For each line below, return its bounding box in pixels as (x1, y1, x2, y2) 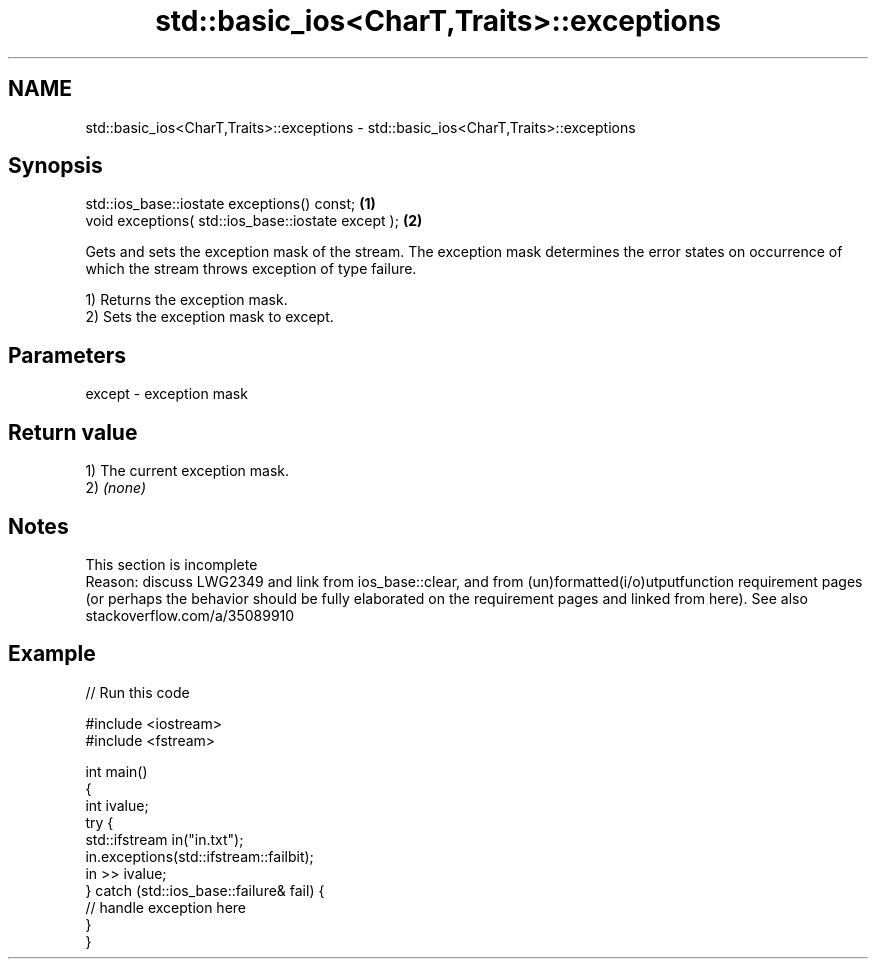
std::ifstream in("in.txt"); (85, 830, 244, 848)
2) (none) (85, 479, 147, 497)
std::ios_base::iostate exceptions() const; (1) (85, 195, 376, 213)
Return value (8, 419, 138, 445)
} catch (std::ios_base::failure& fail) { (85, 881, 325, 899)
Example (8, 641, 96, 667)
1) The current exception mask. (85, 462, 290, 480)
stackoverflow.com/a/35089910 (85, 606, 295, 624)
